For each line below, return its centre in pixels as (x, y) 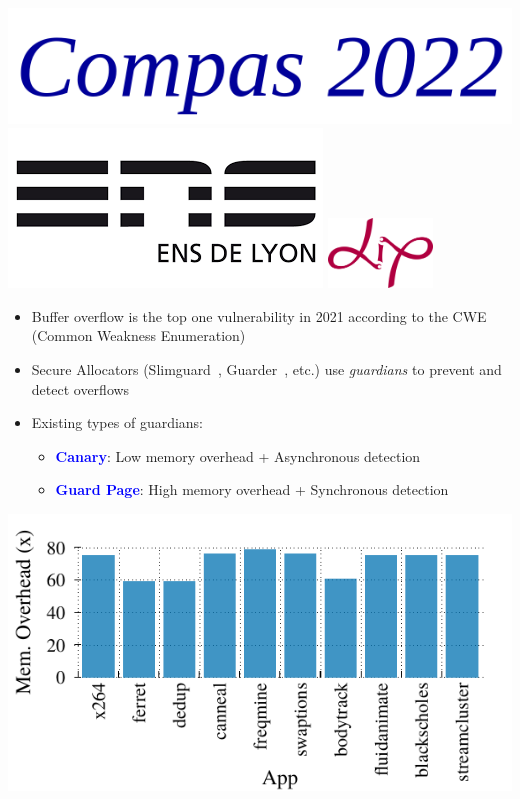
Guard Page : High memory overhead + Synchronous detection (252, 489)
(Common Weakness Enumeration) (138, 335)
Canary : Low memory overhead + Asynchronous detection (238, 455)
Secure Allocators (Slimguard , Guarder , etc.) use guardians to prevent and (266, 369)
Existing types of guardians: (117, 422)
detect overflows (80, 388)
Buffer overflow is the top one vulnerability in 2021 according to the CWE (259, 315)
